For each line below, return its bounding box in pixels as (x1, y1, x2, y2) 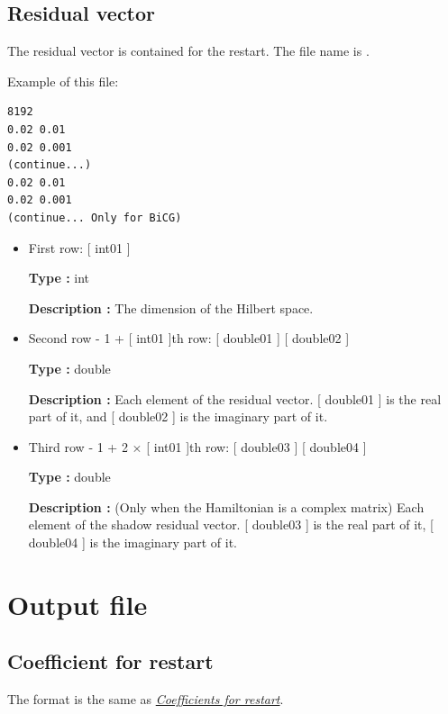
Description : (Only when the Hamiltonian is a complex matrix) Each (28, 497, 425, 516)
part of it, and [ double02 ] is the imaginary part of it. (28, 407, 328, 426)
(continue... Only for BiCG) (7, 211, 182, 224)
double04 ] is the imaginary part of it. (28, 533, 237, 552)
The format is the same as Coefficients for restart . (7, 690, 284, 709)
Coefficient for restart (7, 647, 214, 675)
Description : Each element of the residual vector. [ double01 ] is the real (28, 389, 442, 408)
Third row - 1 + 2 (28, 437, 128, 456)
